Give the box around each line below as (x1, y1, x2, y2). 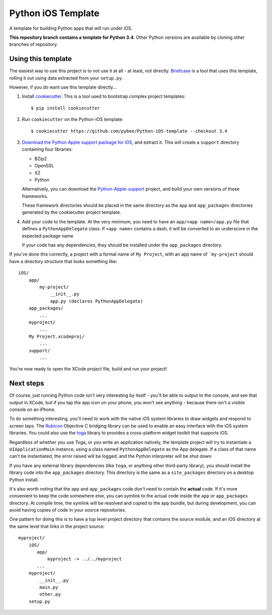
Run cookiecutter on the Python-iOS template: (22, 116, 123, 122)
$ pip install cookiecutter (31, 105, 100, 111)
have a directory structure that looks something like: (9, 258, 118, 264)
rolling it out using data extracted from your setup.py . (9, 75, 123, 81)
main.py (39, 584, 58, 590)
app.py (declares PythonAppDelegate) (50, 298, 144, 304)
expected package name (22, 232, 74, 239)
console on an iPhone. (9, 406, 56, 412)
